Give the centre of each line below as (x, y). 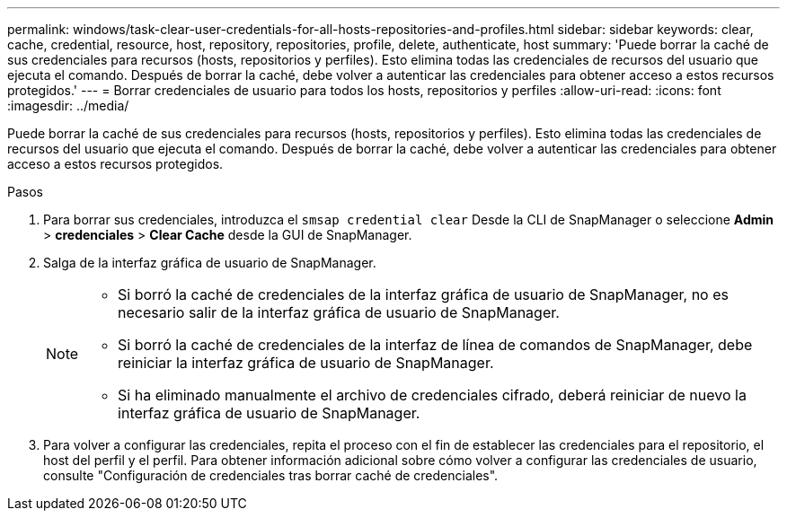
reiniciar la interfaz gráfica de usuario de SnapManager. (306, 363)
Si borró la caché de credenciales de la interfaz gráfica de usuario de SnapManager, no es (423, 294)
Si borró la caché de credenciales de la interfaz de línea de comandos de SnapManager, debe (435, 345)
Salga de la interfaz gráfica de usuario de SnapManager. (210, 263)
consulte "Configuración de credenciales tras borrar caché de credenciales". (271, 475)
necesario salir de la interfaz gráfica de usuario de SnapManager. (339, 312)
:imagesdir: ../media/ (68, 105)
